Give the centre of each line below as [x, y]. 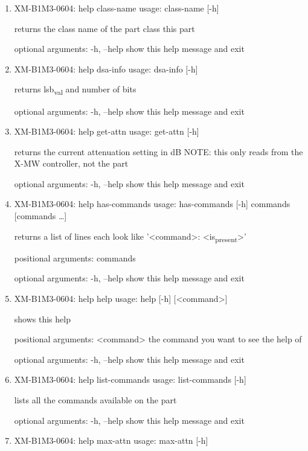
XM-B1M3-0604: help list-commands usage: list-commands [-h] [130, 379]
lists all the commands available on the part [95, 399]
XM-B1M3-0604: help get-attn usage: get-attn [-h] [107, 131]
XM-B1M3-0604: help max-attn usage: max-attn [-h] [111, 440]
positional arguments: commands [75, 257]
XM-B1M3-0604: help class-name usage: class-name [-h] [117, 8]
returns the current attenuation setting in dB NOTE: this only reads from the [159, 151]
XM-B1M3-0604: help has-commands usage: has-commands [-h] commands [152, 204]
